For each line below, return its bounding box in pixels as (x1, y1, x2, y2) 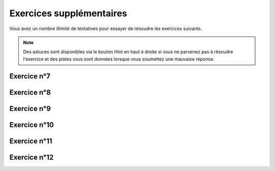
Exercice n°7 (9, 72, 50, 80)
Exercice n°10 (9, 120, 54, 129)
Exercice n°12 (9, 153, 53, 161)
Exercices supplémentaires (9, 8, 127, 19)
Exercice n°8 (9, 88, 51, 97)
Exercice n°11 (9, 136, 52, 145)
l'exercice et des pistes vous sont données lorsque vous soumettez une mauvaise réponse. (23, 56, 215, 62)
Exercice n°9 (9, 104, 51, 113)
